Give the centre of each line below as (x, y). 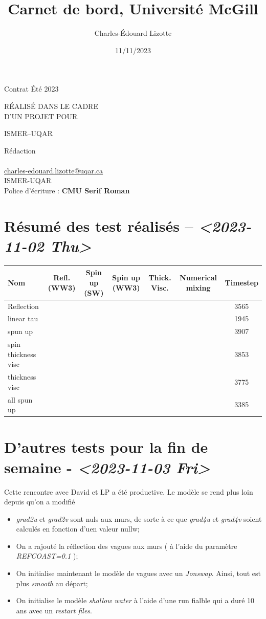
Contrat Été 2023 (31, 89)
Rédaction (20, 150)
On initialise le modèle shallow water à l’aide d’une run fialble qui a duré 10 (135, 600)
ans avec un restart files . (54, 610)
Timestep (241, 283)
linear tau (23, 318)
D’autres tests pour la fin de (106, 447)
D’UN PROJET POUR (41, 116)
